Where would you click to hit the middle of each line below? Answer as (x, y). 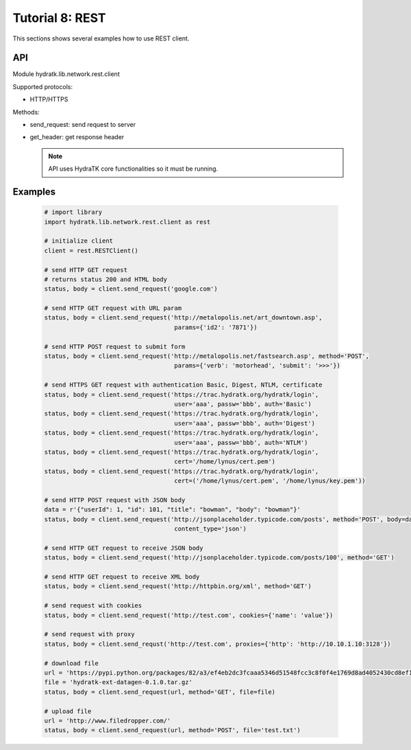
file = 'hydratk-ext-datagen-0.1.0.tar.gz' (119, 682)
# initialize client (78, 241)
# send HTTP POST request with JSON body (115, 500)
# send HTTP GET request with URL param (113, 308)
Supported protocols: (43, 86)
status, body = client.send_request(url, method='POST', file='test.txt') (173, 730)
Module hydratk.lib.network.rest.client (66, 74)
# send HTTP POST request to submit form (115, 347)
